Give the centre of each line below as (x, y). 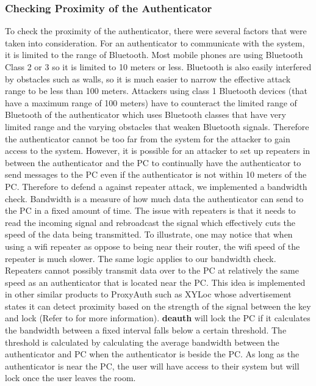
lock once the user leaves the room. (70, 378)
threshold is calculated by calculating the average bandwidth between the (142, 342)
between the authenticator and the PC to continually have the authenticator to (153, 162)
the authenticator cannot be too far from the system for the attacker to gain (148, 138)
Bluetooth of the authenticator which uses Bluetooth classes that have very (145, 115)
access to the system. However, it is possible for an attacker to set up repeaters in (158, 151)
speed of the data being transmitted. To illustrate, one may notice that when (149, 234)
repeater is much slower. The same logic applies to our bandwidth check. (141, 258)
